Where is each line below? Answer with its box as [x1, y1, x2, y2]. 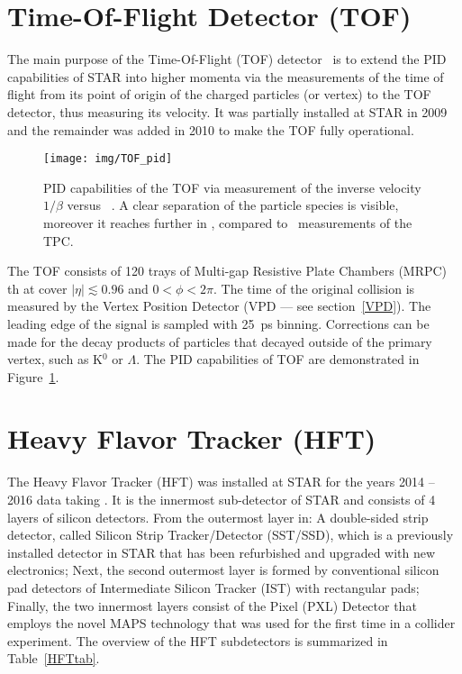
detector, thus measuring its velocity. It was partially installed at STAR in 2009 [7, 102, 448, 121]
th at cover [7, 278, 68, 297]
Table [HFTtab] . [7, 649, 100, 668]
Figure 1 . [7, 367, 59, 386]
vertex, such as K [7, 350, 103, 369]
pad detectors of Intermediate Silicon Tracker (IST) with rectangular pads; [7, 578, 420, 597]
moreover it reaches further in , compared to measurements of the [43, 213, 412, 232]
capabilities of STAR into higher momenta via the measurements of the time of [7, 67, 444, 86]
